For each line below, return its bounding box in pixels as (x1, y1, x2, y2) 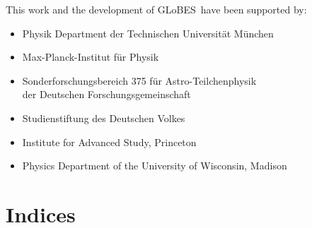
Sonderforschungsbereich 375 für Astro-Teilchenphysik (22, 73, 257, 88)
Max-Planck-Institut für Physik (22, 49, 159, 64)
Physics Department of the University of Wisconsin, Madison (22, 158, 287, 173)
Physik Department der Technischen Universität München (22, 25, 274, 40)
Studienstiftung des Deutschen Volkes (22, 110, 185, 125)
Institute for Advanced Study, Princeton (22, 134, 197, 149)
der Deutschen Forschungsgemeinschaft (22, 87, 191, 102)
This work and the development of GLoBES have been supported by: (6, 2, 307, 16)
